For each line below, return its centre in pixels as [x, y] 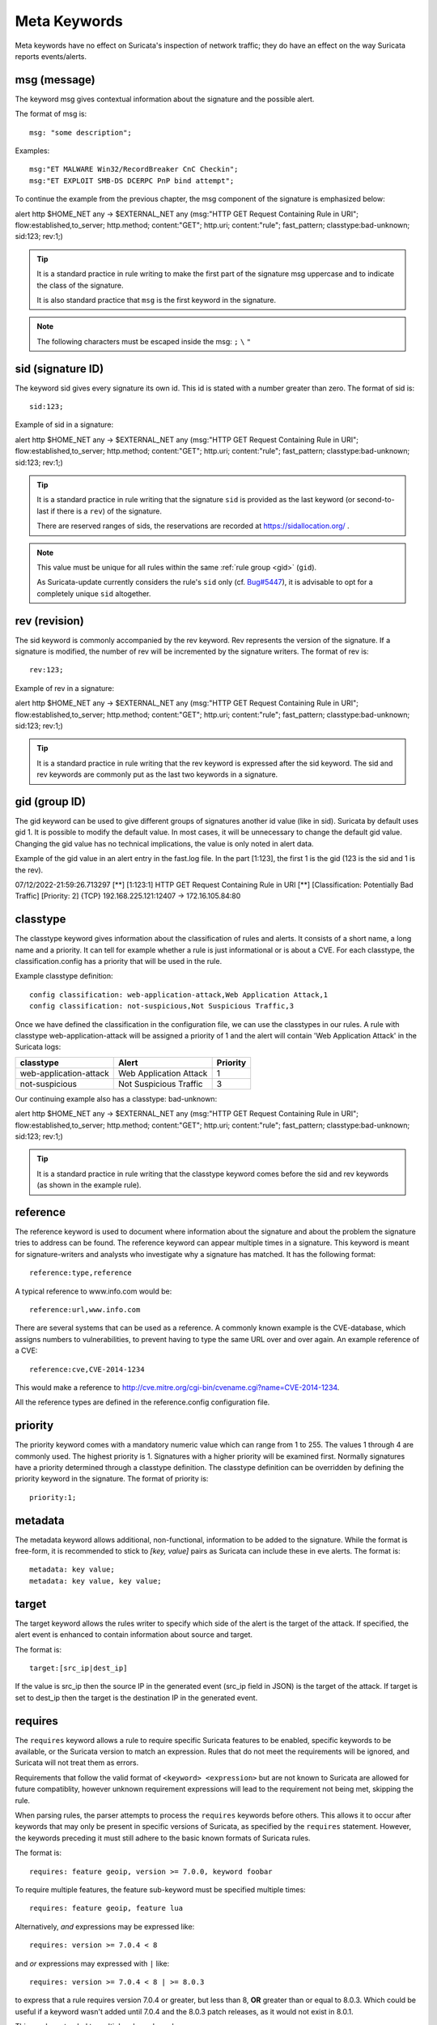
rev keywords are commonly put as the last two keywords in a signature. [157, 774]
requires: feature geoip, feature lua [106, 1908]
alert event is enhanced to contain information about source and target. [134, 1635]
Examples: [32, 151]
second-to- [376, 500]
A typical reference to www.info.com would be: [93, 1291]
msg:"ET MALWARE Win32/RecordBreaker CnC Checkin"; [134, 169]
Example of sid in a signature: [64, 424]
